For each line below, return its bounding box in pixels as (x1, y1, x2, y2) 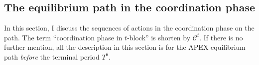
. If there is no (199, 32, 243, 42)
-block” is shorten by (127, 32, 191, 42)
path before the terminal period (4, 51, 100, 62)
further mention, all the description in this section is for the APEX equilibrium (4, 42, 246, 52)
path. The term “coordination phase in (4, 32, 123, 42)
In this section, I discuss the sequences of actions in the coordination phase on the (4, 23, 255, 33)
